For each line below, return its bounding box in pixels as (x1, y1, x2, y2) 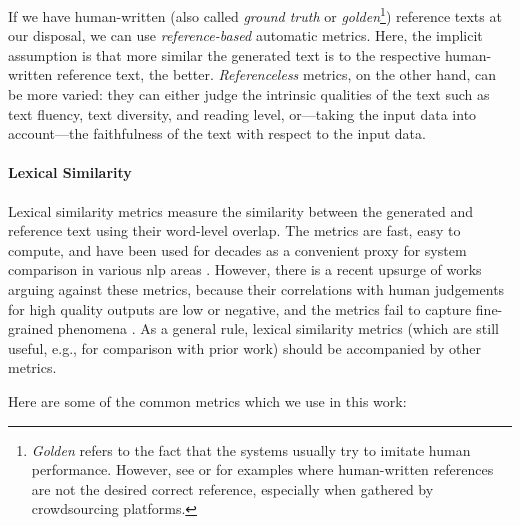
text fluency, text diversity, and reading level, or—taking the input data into (8, 103, 477, 124)
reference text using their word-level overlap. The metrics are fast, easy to (8, 220, 461, 241)
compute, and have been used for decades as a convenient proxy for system (8, 239, 467, 260)
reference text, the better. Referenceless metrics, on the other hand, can (57, 64, 497, 85)
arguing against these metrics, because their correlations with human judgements (8, 278, 505, 299)
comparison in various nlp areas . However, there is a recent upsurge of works (8, 259, 482, 280)
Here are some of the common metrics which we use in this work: (8, 390, 407, 411)
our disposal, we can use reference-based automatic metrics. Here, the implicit (8, 25, 483, 46)
